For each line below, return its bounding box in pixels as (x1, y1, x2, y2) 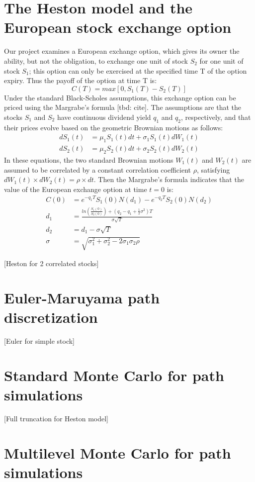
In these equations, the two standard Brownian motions (4, 154, 173, 165)
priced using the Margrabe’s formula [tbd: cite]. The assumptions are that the (4, 102, 241, 112)
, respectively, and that (181, 111, 251, 122)
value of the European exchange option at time (4, 184, 147, 194)
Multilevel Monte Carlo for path (4, 442, 231, 463)
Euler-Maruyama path (4, 287, 160, 307)
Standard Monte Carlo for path (4, 365, 224, 385)
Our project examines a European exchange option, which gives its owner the (4, 46, 240, 56)
